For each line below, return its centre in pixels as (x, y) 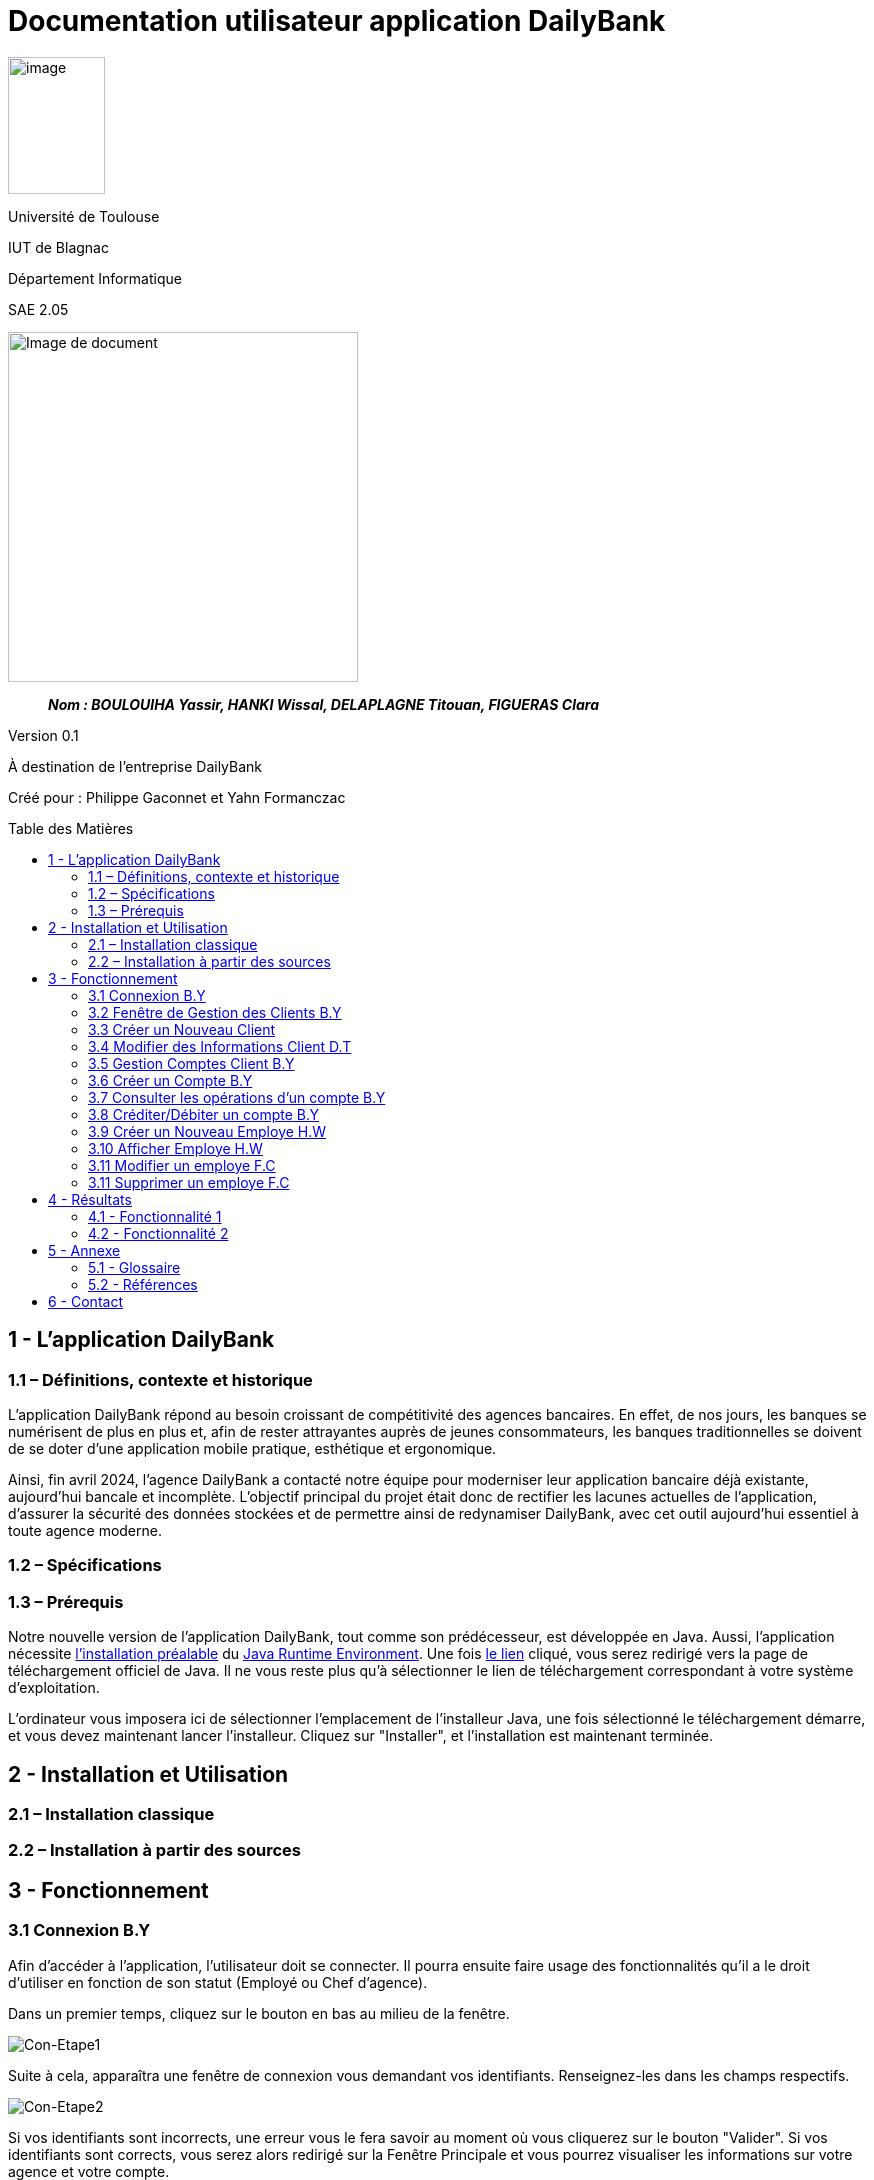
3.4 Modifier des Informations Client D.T (220, 1046)
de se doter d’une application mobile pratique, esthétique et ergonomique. (252, 1448)
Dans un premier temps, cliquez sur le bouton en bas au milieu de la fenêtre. (259, 2013)
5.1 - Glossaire (134, 1267)
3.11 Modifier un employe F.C (182, 1165)
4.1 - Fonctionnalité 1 (155, 1216)
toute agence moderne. (85, 1530)
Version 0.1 (43, 735)
